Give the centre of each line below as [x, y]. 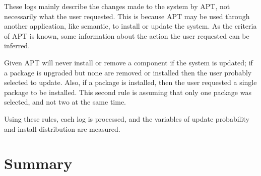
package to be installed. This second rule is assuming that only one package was [128, 92]
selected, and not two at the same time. [65, 102]
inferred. [17, 46]
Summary [38, 163]
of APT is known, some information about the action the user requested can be [127, 35]
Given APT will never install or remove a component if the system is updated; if [128, 62]
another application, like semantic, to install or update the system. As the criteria [130, 26]
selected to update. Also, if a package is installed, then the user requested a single [130, 82]
